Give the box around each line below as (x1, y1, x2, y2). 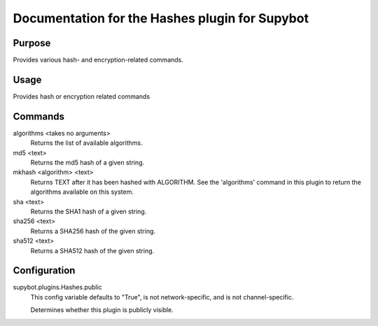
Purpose (13, 37, 51, 49)
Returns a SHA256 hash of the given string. (30, 227, 156, 235)
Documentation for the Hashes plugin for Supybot (13, 10, 309, 26)
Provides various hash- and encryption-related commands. (13, 56, 183, 64)
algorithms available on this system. (30, 187, 134, 196)
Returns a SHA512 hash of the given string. (30, 246, 155, 255)
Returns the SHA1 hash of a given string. (30, 207, 147, 215)
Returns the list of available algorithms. (30, 139, 143, 147)
